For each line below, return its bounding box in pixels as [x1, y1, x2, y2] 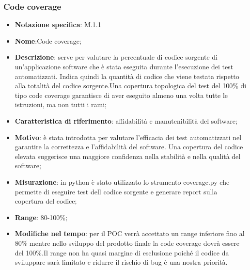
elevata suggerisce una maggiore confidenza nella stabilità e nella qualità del [15, 151, 241, 161]
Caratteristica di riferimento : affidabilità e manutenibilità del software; [15, 115, 237, 126]
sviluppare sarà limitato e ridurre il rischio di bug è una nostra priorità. [15, 257, 228, 267]
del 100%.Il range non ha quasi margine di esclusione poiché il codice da [15, 247, 229, 257]
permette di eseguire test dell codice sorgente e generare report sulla [15, 186, 218, 196]
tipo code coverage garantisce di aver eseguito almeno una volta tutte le [15, 90, 228, 100]
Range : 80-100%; [15, 212, 67, 222]
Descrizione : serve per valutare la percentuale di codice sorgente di [15, 52, 218, 62]
